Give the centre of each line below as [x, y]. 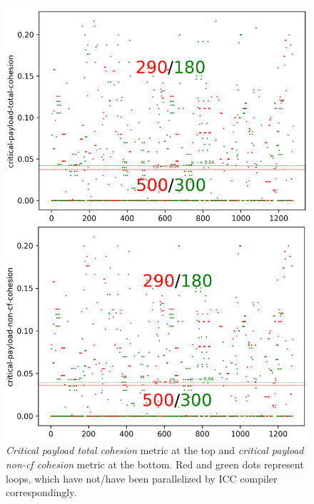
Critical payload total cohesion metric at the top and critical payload [155, 450]
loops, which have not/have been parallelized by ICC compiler [142, 478]
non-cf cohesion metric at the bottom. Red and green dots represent [155, 464]
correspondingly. [41, 492]
